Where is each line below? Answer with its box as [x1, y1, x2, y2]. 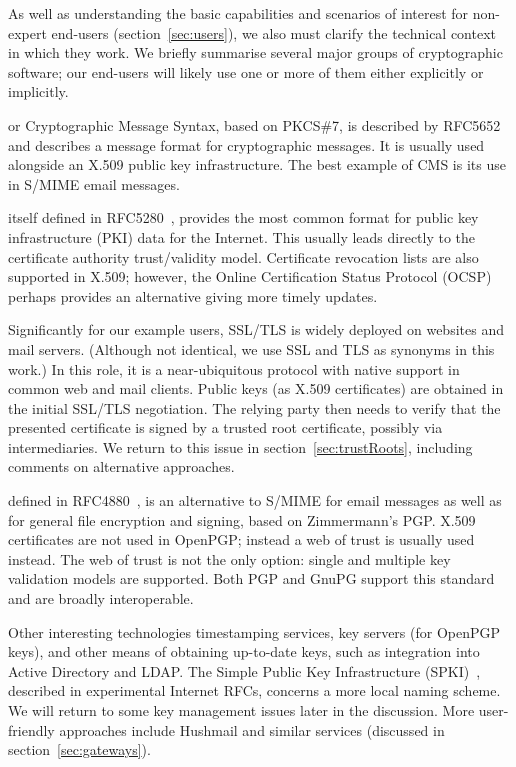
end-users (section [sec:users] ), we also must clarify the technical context [51, 22, 497, 43]
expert [8, 22, 47, 43]
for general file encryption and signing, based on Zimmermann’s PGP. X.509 [8, 509, 476, 530]
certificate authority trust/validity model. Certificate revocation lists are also [8, 246, 479, 267]
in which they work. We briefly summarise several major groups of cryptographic [8, 42, 503, 63]
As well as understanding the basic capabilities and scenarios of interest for [8, 3, 469, 23]
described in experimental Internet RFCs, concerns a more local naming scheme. [8, 680, 501, 701]
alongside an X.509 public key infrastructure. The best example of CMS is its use [8, 154, 506, 175]
